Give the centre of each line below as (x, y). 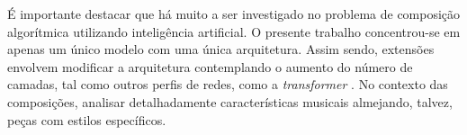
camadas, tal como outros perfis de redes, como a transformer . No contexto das (228, 84)
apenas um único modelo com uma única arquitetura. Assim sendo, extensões (221, 49)
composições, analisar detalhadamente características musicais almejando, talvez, (230, 101)
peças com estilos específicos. (87, 119)
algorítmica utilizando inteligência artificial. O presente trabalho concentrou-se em (234, 31)
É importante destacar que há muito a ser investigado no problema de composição (234, 13)
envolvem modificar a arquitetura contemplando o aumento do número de (210, 66)
